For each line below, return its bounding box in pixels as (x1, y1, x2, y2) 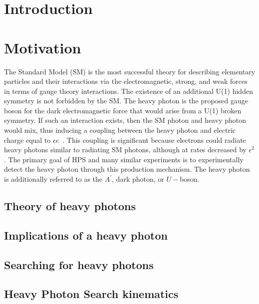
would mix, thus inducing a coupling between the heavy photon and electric (4, 125, 236, 135)
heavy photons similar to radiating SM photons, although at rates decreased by (4, 144, 247, 155)
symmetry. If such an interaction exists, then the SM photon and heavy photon (4, 115, 246, 125)
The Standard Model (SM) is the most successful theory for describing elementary (4, 66, 256, 76)
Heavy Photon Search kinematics (4, 286, 179, 302)
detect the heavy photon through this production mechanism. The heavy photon (4, 164, 250, 174)
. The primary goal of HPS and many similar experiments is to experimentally (4, 154, 244, 164)
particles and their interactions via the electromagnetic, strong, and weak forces (4, 76, 248, 86)
